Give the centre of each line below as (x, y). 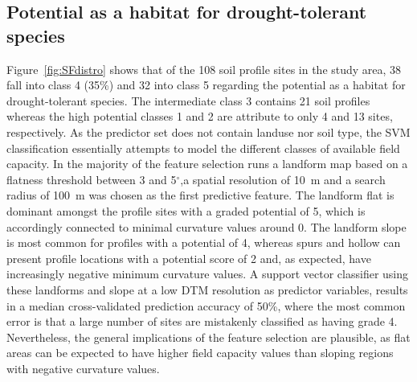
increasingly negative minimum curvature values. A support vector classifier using (208, 274)
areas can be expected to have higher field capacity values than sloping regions (200, 353)
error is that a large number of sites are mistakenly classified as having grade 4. (202, 321)
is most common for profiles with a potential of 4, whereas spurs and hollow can (204, 242)
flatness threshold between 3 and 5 (92, 179)
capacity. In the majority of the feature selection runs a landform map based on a (207, 164)
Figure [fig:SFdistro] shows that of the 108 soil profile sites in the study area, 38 (204, 69)
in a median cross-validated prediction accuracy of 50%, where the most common (206, 305)
